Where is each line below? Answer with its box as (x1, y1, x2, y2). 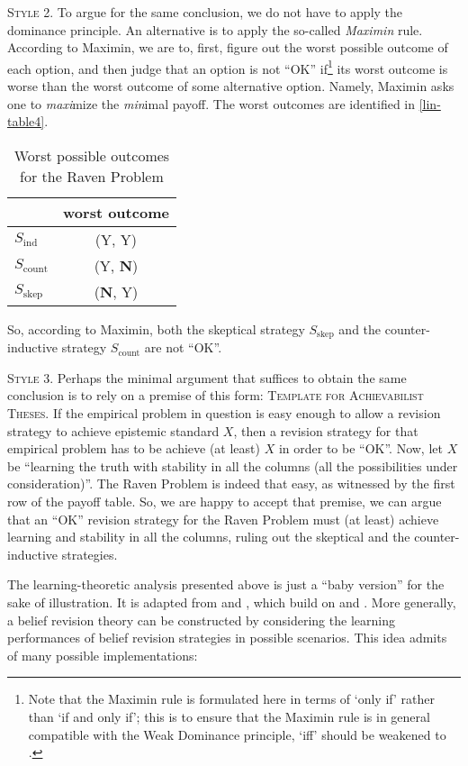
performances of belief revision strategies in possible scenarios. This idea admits (7, 628, 447, 647)
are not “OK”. (144, 338, 222, 357)
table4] (7, 112, 45, 131)
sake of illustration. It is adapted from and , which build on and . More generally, (7, 592, 456, 611)
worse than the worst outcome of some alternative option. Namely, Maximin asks (7, 77, 454, 96)
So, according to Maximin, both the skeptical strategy (7, 319, 305, 338)
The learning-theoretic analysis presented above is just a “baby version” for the (7, 575, 445, 594)
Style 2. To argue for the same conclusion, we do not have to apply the (7, 3, 403, 21)
